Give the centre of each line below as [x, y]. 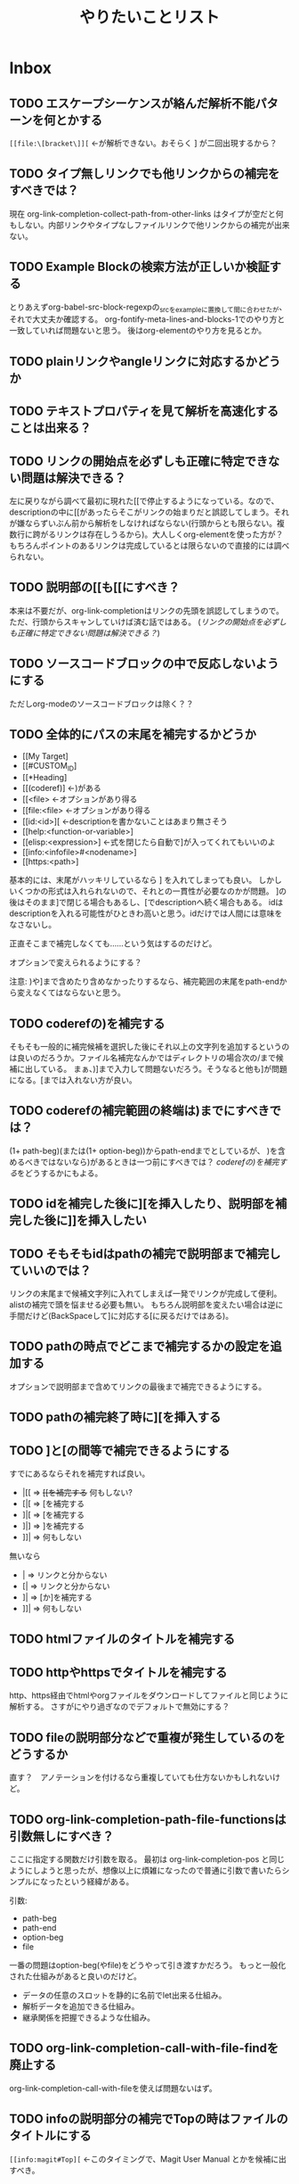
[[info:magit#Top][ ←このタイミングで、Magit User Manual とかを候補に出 [148, 2159]
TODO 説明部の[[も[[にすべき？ [95, 587]
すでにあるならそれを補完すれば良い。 [80, 1474]
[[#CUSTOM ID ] [49, 767]
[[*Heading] [44, 778]
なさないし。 [32, 925]
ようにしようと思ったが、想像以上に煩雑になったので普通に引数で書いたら [145, 1870]
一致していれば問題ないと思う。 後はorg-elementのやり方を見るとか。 [138, 331]
